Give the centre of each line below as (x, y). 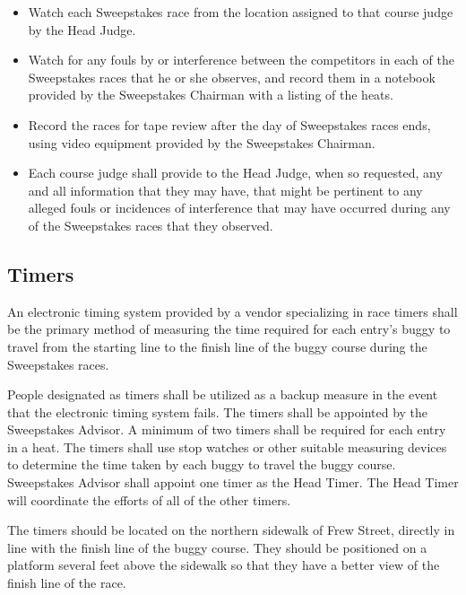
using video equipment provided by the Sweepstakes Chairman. (202, 142)
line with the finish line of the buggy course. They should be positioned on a (217, 547)
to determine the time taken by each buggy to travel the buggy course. (202, 464)
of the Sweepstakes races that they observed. (151, 225)
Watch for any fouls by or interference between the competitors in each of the (241, 60)
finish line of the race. (67, 583)
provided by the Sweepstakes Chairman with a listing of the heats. (211, 95)
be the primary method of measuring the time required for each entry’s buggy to (229, 329)
